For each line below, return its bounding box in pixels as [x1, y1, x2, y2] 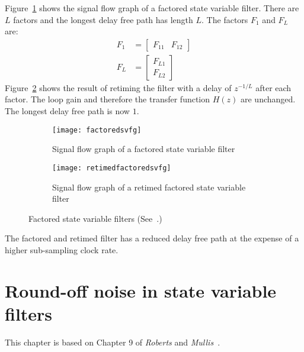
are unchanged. [240, 93, 296, 105]
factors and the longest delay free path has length [13, 13, 193, 25]
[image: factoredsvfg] [52, 125, 142, 134]
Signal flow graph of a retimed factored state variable [52, 180, 246, 193]
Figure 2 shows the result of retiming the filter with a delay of [5, 81, 232, 93]
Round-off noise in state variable [5, 278, 277, 302]
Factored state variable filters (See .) [28, 212, 162, 224]
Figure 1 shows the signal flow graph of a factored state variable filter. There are [5, 2, 299, 14]
